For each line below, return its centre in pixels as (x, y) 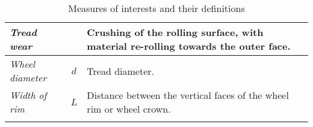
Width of (28, 95)
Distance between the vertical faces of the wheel (188, 95)
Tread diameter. (121, 71)
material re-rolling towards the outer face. (189, 46)
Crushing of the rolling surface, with (175, 32)
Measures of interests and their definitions (156, 8)
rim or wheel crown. (129, 109)
